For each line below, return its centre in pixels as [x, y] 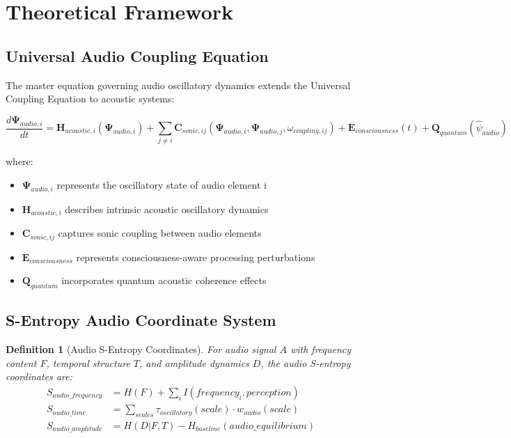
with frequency [321, 349]
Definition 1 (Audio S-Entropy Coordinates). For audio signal [141, 349]
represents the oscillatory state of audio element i [162, 184]
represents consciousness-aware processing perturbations [196, 257]
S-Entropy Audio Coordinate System [141, 320]
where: [19, 161]
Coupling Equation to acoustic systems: [90, 99]
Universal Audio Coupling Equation [137, 55]
